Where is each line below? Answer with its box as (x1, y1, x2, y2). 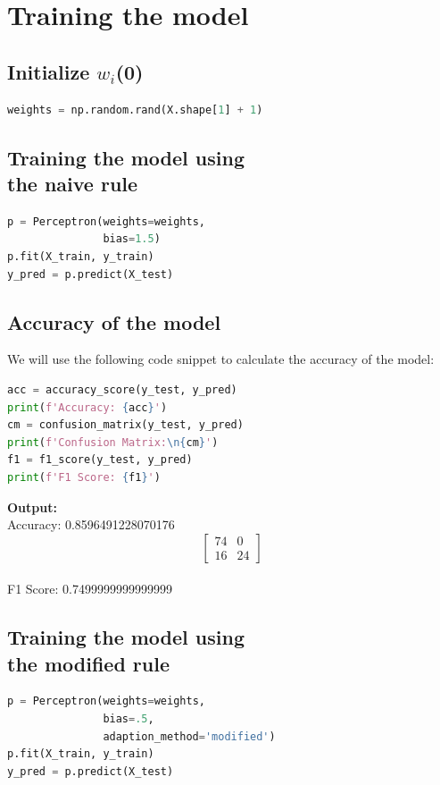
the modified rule (7, 649, 170, 677)
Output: (7, 497, 57, 516)
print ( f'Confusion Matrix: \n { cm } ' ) (7, 435, 219, 449)
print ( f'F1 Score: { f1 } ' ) (7, 470, 161, 484)
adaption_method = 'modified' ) (103, 730, 276, 743)
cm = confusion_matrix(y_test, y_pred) (7, 418, 244, 432)
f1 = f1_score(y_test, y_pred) (7, 453, 193, 467)
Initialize (7, 57, 90, 85)
